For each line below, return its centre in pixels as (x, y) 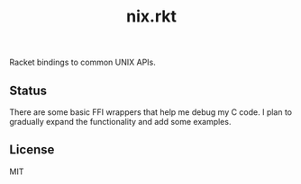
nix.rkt (151, 17)
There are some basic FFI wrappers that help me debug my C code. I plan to (151, 112)
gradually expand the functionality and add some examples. (120, 122)
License (32, 150)
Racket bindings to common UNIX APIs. (82, 62)
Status (28, 90)
